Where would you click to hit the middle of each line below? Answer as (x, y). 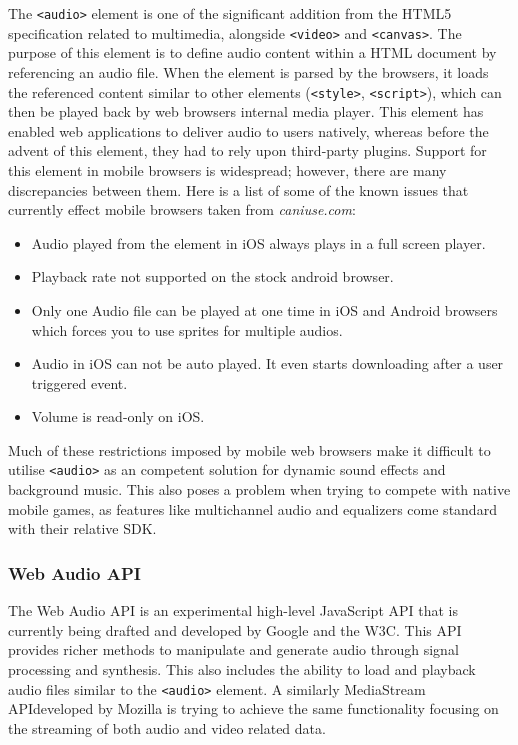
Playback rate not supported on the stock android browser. (212, 276)
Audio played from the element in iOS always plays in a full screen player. (258, 242)
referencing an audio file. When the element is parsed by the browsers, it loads (248, 71)
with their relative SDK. (82, 528)
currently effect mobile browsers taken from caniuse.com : (182, 209)
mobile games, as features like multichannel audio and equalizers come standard (252, 508)
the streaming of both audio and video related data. (167, 727)
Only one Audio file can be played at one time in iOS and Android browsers (264, 309)
